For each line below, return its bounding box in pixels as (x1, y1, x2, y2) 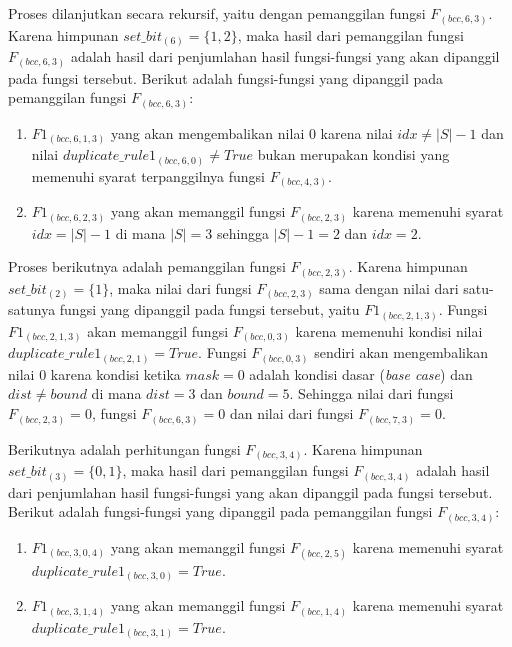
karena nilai (320, 122, 393, 143)
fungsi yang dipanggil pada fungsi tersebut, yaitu (59, 299, 360, 320)
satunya (8, 299, 56, 320)
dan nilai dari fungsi (229, 403, 354, 424)
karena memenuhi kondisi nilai (295, 320, 483, 341)
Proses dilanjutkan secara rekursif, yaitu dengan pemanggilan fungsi (8, 3, 426, 23)
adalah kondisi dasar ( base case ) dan (249, 363, 473, 384)
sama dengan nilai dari (319, 277, 459, 298)
